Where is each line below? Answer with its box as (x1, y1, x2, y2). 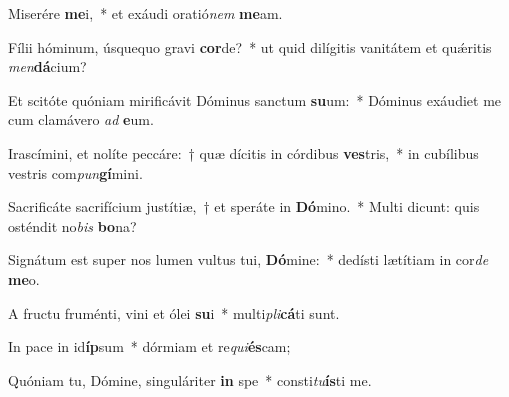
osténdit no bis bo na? (8, 215, 137, 236)
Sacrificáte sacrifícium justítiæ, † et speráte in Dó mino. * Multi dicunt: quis (8, 196, 480, 217)
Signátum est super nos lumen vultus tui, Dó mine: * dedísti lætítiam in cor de (8, 249, 489, 270)
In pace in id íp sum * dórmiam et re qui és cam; (8, 336, 291, 357)
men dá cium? (8, 56, 87, 77)
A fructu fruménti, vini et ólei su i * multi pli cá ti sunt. (8, 302, 340, 323)
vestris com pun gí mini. (8, 162, 143, 183)
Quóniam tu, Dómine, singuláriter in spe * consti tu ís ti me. (8, 369, 372, 390)
